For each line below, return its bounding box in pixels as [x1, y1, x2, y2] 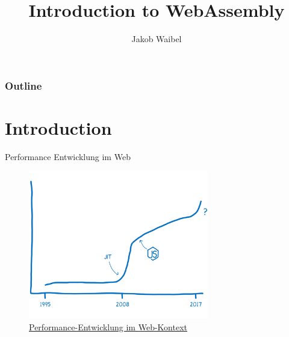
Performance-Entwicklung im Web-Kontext [29, 320, 187, 333]
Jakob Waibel [131, 32, 182, 45]
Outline [5, 78, 42, 93]
